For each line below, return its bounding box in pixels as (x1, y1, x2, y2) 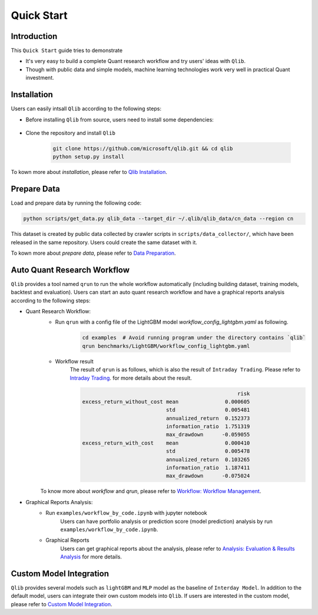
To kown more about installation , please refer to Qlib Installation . (11, 169, 167, 176)
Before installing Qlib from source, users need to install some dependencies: (25, 116, 214, 123)
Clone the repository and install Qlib (25, 129, 116, 136)
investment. (25, 74, 54, 81)
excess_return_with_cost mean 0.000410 (82, 439, 250, 446)
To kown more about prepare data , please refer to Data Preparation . (11, 249, 176, 256)
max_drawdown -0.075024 (165, 472, 250, 479)
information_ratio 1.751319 (165, 423, 250, 430)
